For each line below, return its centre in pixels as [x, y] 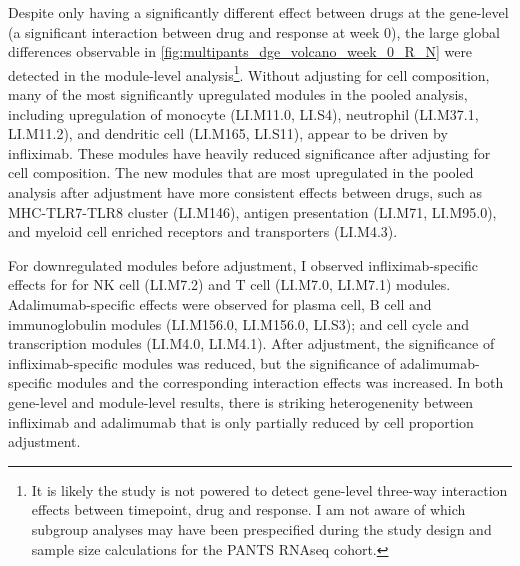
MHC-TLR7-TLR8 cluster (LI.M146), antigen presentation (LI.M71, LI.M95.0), [252, 211]
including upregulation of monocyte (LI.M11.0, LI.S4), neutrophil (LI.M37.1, [243, 113]
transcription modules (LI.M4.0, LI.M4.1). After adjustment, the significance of [251, 343]
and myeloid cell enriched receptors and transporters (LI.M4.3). [203, 231]
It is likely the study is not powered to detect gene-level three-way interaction [269, 489]
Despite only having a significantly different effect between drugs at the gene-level [258, 12]
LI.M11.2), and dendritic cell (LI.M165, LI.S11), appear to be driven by [228, 133]
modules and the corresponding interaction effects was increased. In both [280, 382]
